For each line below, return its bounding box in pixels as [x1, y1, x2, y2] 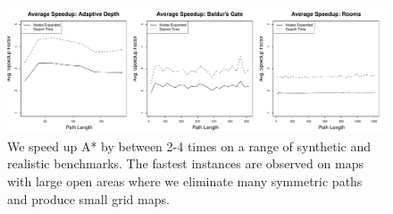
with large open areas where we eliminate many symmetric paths [7, 171, 363, 190]
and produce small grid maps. [7, 189, 170, 208]
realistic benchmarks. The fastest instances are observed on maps [7, 154, 364, 173]
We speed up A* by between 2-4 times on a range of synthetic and [7, 136, 372, 155]
